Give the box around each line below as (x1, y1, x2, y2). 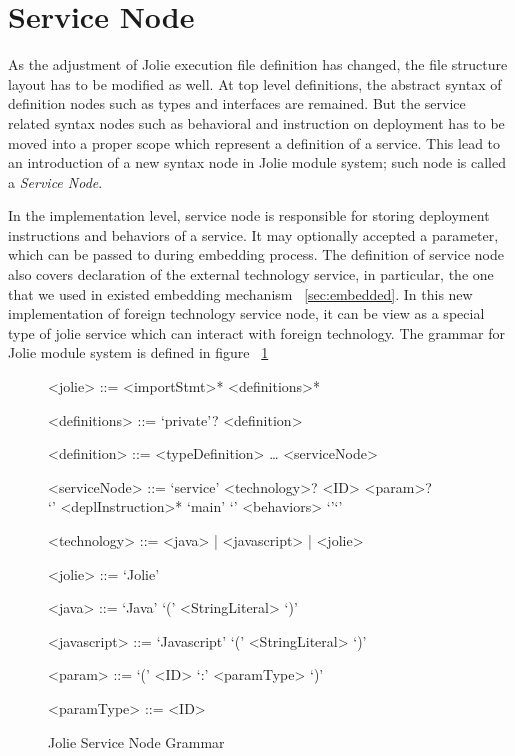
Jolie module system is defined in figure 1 (8, 342, 269, 363)
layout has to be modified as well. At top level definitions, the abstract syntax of (8, 73, 502, 94)
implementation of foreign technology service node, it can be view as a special (8, 303, 485, 324)
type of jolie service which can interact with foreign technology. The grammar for (8, 322, 505, 343)
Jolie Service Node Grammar (48, 731, 225, 752)
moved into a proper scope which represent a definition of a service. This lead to (8, 132, 501, 153)
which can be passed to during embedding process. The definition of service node (8, 244, 504, 265)
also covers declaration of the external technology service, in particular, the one (8, 264, 494, 285)
